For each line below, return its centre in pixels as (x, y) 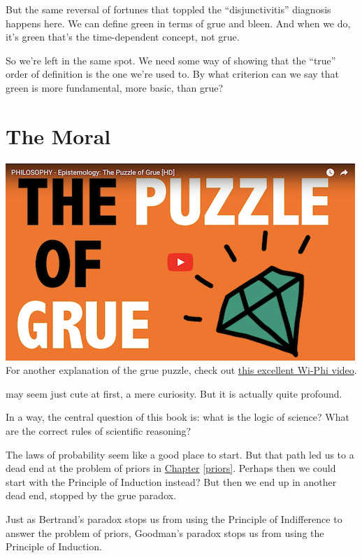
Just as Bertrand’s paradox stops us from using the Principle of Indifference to (174, 519)
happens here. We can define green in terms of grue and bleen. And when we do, (178, 23)
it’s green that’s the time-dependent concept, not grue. (123, 37)
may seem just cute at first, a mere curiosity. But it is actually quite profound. (174, 393)
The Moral (58, 135)
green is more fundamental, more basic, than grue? (115, 87)
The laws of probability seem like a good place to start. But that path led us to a (180, 454)
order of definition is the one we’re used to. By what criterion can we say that (172, 74)
